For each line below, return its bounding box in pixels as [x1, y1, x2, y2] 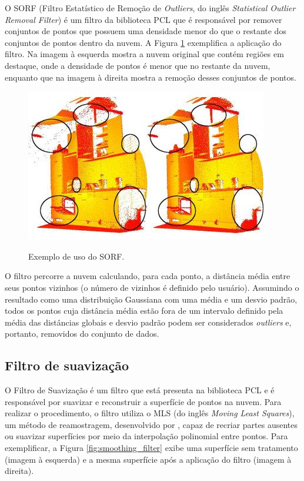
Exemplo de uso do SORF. [28, 250, 125, 262]
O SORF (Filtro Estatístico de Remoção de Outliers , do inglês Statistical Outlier [5, 2, 296, 14]
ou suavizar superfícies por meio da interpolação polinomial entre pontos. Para [5, 430, 288, 442]
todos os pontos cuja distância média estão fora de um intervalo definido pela [5, 304, 283, 317]
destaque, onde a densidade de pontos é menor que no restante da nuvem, [5, 59, 270, 71]
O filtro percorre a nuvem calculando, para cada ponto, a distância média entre [5, 270, 290, 282]
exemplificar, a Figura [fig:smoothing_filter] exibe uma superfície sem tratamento [5, 442, 298, 454]
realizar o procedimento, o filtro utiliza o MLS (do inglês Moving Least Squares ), [5, 407, 295, 419]
